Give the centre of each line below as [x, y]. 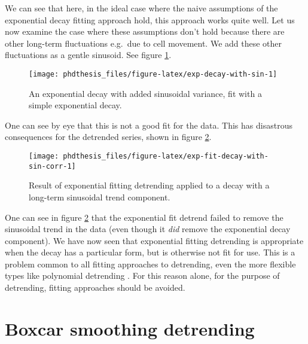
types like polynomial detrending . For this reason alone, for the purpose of [142, 275]
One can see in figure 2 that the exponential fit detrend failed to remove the [144, 217]
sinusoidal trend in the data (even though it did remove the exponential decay [148, 229]
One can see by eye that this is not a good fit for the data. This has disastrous [149, 125]
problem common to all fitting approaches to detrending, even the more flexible [150, 264]
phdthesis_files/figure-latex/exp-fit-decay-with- [166, 156]
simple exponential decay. [75, 105]
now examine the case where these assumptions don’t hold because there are [145, 31]
